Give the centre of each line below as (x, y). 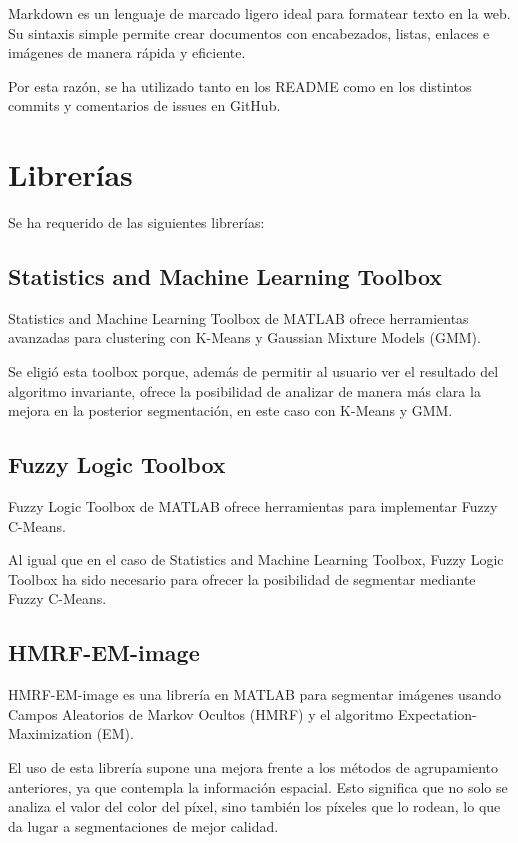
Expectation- (437, 713)
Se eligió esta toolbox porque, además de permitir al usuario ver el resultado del (253, 371)
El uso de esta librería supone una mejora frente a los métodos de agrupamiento (253, 767)
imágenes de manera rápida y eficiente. (127, 52)
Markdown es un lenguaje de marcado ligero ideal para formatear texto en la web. (259, 13)
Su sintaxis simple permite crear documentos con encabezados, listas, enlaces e (249, 32)
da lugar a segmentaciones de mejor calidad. (143, 825)
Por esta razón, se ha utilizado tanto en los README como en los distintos (240, 85)
